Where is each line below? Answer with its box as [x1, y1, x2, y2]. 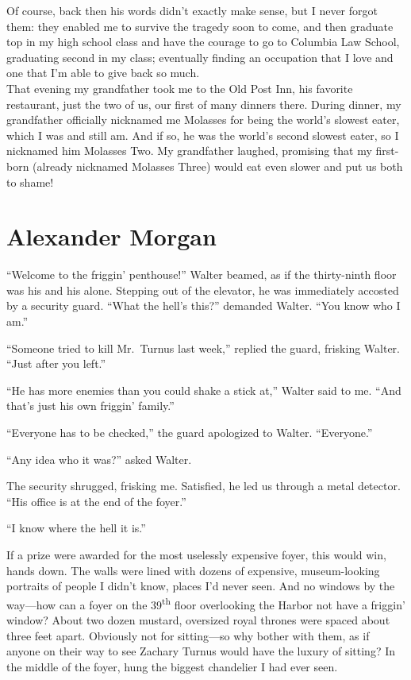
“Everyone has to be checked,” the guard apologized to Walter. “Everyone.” [6, 424, 373, 440]
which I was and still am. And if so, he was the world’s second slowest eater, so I [6, 126, 399, 143]
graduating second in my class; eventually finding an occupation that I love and [6, 48, 394, 65]
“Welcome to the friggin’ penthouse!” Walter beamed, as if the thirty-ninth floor [6, 266, 397, 283]
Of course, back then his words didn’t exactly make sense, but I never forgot [6, 2, 378, 18]
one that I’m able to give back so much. [6, 64, 200, 81]
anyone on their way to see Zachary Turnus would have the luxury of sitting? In [6, 643, 395, 659]
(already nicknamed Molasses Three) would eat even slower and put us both [33, 157, 403, 174]
